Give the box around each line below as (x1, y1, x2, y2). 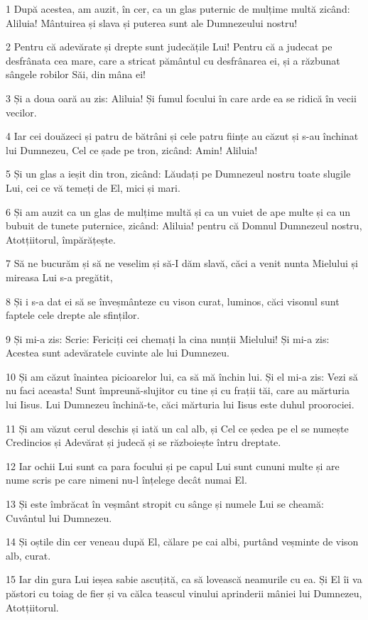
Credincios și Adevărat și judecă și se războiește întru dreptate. (6, 435, 281, 450)
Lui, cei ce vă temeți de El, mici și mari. (6, 180, 180, 195)
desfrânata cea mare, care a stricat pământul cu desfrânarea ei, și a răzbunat (6, 53, 340, 67)
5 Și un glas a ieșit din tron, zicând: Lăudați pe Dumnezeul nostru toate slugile (6, 166, 351, 181)
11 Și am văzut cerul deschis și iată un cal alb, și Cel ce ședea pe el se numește (6, 420, 349, 435)
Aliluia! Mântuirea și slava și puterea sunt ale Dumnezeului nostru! (6, 15, 298, 30)
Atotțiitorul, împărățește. (6, 232, 116, 246)
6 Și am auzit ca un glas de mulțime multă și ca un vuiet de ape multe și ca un (6, 204, 351, 219)
